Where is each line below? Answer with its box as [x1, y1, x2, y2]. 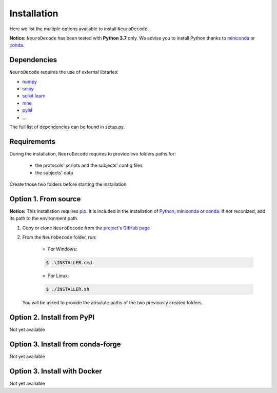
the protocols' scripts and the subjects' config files [35, 162, 143, 169]
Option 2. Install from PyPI [9, 313, 95, 322]
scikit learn [22, 93, 46, 99]
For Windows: [48, 246, 77, 252]
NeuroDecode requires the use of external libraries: [9, 69, 119, 75]
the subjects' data [35, 169, 73, 175]
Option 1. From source [9, 194, 81, 203]
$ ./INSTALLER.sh [46, 286, 90, 292]
